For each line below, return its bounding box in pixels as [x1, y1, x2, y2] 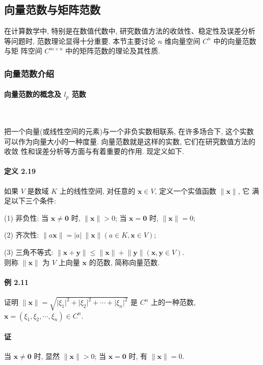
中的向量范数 [213, 35, 256, 46]
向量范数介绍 [4, 67, 55, 80]
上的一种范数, [151, 297, 196, 307]
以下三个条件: [11, 195, 56, 206]
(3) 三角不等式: [4, 247, 54, 257]
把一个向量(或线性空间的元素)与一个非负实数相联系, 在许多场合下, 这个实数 [4, 126, 254, 137]
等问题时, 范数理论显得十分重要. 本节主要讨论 [4, 35, 156, 46]
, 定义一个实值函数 [154, 185, 217, 196]
